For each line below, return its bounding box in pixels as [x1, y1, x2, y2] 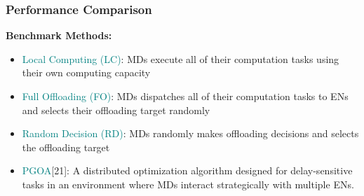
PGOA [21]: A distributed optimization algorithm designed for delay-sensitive [22, 163, 353, 178]
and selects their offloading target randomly [22, 102, 210, 117]
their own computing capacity [22, 65, 151, 80]
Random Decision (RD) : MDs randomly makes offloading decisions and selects [22, 126, 359, 141]
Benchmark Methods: [6, 28, 112, 43]
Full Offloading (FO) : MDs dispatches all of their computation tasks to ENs [22, 89, 349, 103]
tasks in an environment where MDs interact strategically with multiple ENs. [22, 176, 354, 191]
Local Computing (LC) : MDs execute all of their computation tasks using [22, 51, 339, 66]
